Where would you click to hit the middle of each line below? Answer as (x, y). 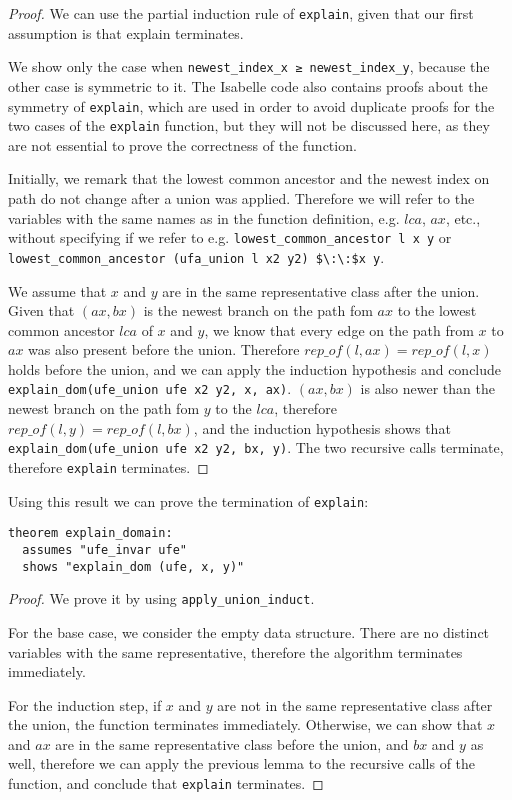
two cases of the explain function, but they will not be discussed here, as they (249, 125)
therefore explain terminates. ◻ (108, 466)
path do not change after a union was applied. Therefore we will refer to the (241, 198)
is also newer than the (427, 388)
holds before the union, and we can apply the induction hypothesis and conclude (255, 368)
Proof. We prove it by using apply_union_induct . (161, 598)
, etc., (463, 217)
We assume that (57, 290)
